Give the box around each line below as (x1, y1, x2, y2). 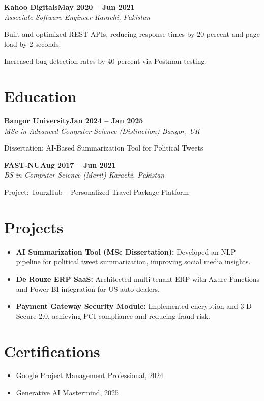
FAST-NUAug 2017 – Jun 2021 (4, 159, 116, 170)
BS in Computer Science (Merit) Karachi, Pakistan (4, 169, 165, 180)
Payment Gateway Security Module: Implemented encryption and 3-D (16, 300, 252, 311)
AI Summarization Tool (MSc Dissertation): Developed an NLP (16, 246, 236, 257)
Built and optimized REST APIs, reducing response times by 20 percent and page (4, 29, 260, 39)
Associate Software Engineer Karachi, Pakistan (4, 11, 151, 22)
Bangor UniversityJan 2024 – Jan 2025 (4, 115, 143, 126)
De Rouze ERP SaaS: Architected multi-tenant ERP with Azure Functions (16, 273, 260, 284)
